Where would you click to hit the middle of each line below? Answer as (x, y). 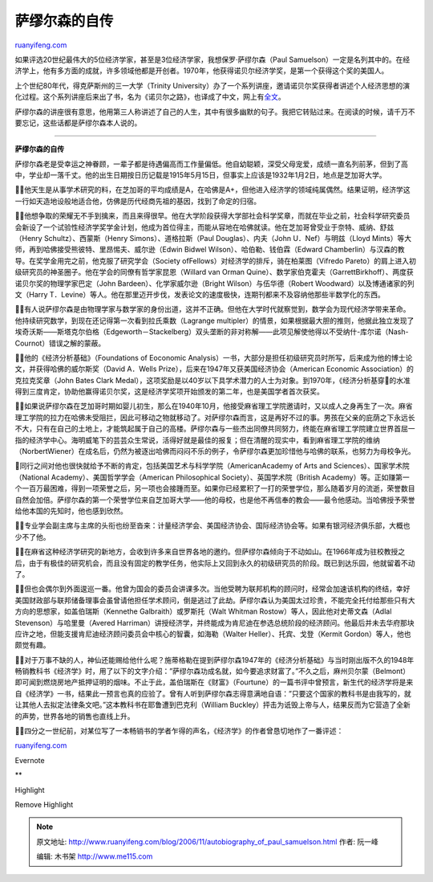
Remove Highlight (44, 804)
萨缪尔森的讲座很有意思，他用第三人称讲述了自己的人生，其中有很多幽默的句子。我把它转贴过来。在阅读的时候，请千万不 (215, 112)
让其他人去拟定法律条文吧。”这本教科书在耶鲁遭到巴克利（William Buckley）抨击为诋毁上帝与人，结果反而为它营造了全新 (212, 705)
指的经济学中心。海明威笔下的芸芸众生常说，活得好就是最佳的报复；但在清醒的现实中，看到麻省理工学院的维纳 (197, 440)
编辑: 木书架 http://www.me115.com (95, 856)
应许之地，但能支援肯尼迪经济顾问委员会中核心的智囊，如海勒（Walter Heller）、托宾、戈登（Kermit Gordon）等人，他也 (213, 634)
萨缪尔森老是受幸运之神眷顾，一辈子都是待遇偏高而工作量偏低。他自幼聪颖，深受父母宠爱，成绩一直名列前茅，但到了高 (211, 164)
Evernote (30, 760)
